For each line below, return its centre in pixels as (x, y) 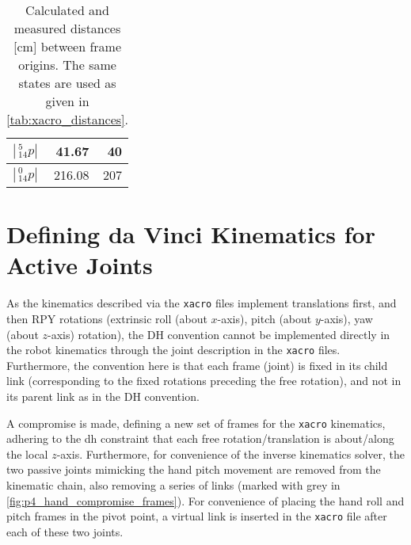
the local (27, 454)
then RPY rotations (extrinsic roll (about (107, 318)
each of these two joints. (65, 531)
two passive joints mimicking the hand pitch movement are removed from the (194, 469)
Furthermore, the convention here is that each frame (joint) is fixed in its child (197, 365)
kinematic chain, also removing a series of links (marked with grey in (173, 485)
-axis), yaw (346, 318)
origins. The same (67, 65)
